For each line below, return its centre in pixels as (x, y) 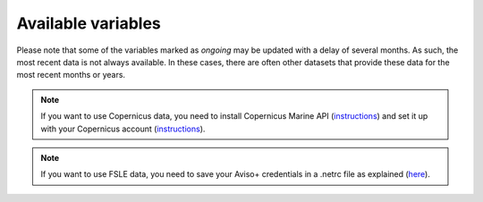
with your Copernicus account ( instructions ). (123, 129)
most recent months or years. (71, 75)
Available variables (89, 23)
